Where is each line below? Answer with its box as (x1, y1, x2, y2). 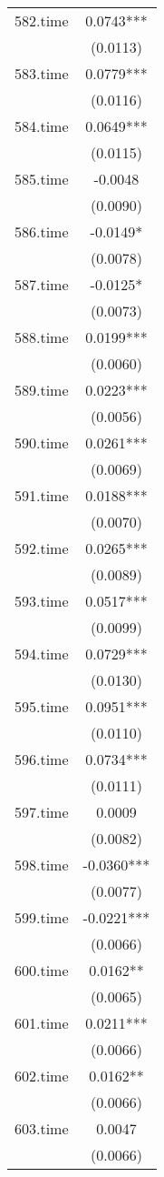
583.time (14, 63, 69, 84)
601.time (14, 1012, 69, 1033)
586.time (14, 221, 69, 242)
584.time (14, 116, 69, 136)
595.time (14, 696, 69, 717)
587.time (14, 274, 69, 295)
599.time (14, 907, 69, 928)
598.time (14, 854, 69, 875)
